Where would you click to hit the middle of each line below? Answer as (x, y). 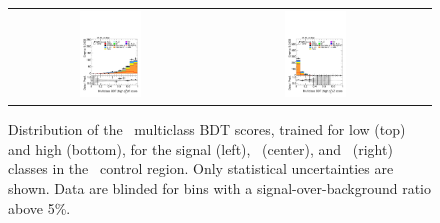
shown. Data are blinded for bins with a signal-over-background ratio (219, 188)
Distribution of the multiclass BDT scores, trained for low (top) (207, 129)
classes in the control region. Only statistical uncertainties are (201, 168)
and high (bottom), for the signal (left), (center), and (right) (200, 148)
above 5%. (39, 207)
